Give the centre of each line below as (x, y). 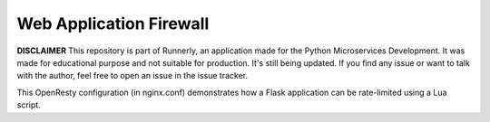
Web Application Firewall (113, 23)
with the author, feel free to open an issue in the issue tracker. (132, 76)
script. (29, 105)
